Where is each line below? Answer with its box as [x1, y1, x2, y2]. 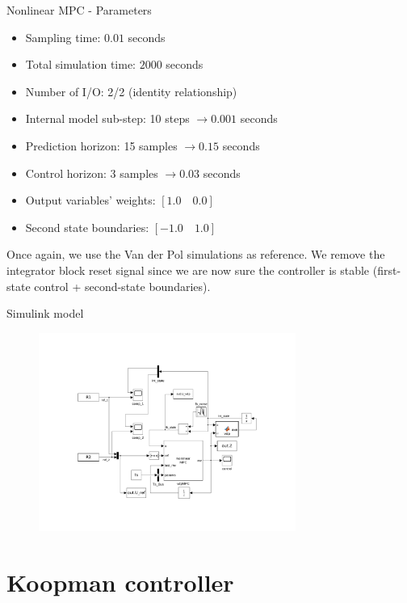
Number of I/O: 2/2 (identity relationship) [25, 82, 237, 99]
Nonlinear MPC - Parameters [6, 2, 152, 18]
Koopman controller [6, 565, 234, 598]
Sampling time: [25, 28, 101, 45]
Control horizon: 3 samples [25, 164, 158, 181]
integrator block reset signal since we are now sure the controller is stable [6, 261, 370, 278]
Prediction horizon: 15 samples [25, 137, 178, 154]
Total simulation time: [25, 56, 136, 73]
